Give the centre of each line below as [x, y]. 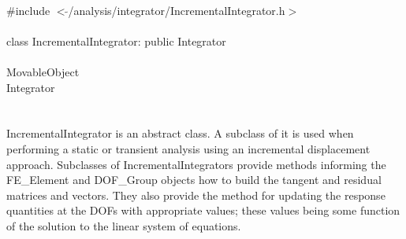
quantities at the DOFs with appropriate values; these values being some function [203, 210]
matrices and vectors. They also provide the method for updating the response [196, 195]
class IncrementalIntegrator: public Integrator [116, 40]
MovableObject [43, 71]
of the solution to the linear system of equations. [124, 225]
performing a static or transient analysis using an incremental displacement [188, 148]
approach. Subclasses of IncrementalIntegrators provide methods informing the [196, 164]
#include [28, 10]
